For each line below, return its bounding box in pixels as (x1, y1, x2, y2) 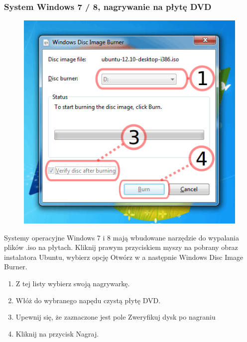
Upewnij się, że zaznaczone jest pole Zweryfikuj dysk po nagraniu (15, 312, 216, 322)
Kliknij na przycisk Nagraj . (15, 328, 99, 339)
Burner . (4, 261, 27, 272)
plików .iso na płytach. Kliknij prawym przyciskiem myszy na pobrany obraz (4, 242, 238, 252)
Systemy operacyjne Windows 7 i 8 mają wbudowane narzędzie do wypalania (4, 232, 239, 242)
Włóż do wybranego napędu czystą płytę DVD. (15, 295, 161, 305)
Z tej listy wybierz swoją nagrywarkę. (15, 278, 130, 288)
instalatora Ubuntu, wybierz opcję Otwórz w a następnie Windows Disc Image (4, 251, 244, 262)
